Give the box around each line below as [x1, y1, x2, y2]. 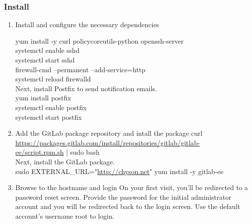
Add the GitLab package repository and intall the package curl [15, 128, 203, 138]
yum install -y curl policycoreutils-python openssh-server [15, 35, 184, 46]
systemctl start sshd [15, 55, 75, 64]
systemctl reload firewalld [15, 74, 91, 84]
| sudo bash [66, 147, 100, 157]
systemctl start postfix [15, 112, 82, 122]
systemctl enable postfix [15, 102, 87, 112]
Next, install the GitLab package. [15, 156, 115, 166]
